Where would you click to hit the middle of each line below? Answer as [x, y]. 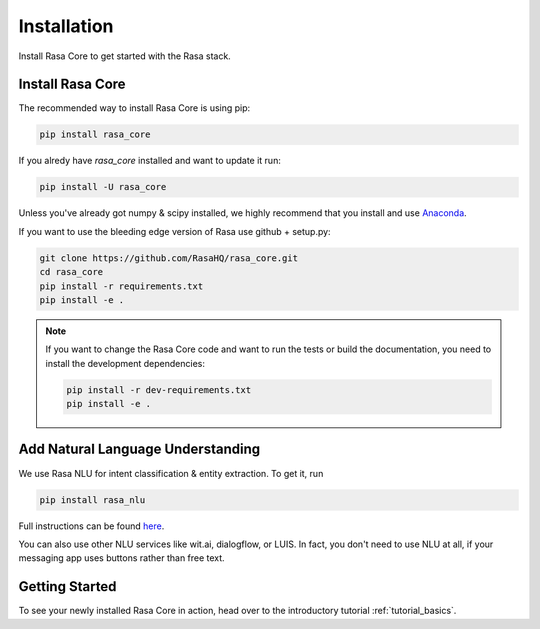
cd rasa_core [71, 272]
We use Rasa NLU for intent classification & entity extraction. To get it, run [171, 473]
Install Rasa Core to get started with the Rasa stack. [125, 56]
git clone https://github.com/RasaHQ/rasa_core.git [169, 258]
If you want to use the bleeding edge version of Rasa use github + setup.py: [174, 231]
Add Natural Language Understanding [139, 449]
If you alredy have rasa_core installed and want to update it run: [150, 161]
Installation [66, 26]
